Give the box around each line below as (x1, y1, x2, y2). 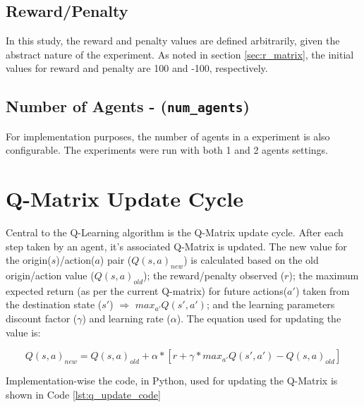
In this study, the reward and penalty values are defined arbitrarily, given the (6, 33, 340, 48)
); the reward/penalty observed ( (143, 268, 285, 283)
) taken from (295, 283, 350, 298)
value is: (6, 324, 41, 339)
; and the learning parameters (206, 297, 335, 312)
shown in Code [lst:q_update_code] (6, 387, 161, 401)
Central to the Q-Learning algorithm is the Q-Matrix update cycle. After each (6, 225, 344, 240)
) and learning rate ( (82, 311, 171, 326)
